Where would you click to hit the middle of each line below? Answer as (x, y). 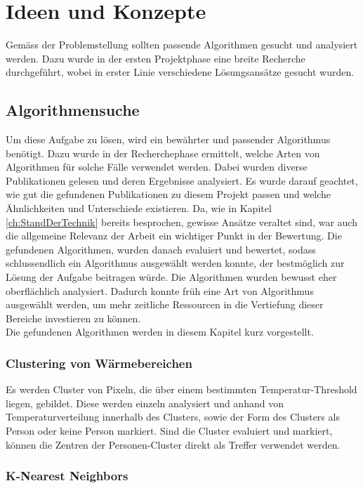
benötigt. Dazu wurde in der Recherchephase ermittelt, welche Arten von (163, 153)
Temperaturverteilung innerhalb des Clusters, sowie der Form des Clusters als (173, 417)
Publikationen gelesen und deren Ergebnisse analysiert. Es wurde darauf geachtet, (182, 180)
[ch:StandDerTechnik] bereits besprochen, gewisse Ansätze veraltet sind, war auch (181, 222)
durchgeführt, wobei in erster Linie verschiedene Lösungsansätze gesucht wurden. (180, 72)
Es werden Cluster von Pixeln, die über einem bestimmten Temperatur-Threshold (181, 389)
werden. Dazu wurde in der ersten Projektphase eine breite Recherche (156, 58)
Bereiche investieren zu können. (73, 318)
